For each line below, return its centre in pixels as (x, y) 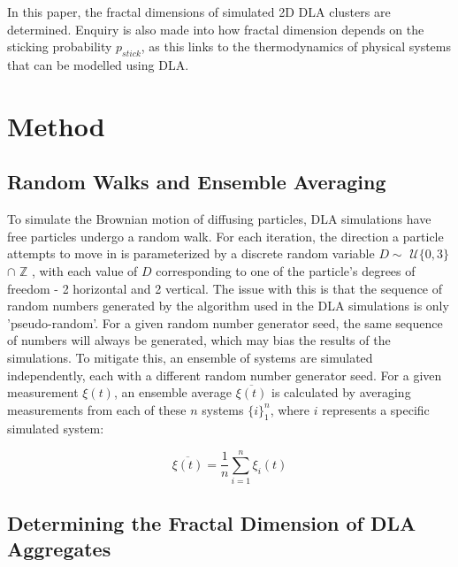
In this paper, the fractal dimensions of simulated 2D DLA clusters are (199, 11)
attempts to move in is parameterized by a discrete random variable (191, 253)
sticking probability (60, 46)
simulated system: (56, 429)
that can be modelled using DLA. (98, 64)
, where (290, 409)
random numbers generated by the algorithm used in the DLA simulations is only (228, 306)
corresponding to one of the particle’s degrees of (286, 270)
